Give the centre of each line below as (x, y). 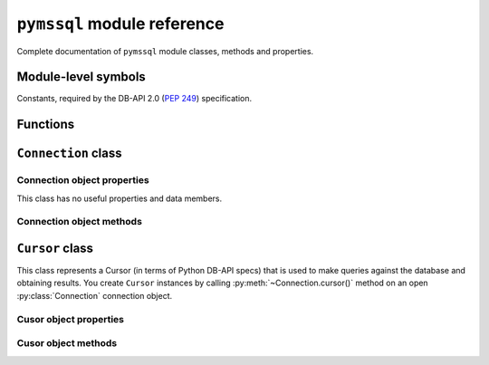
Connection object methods (79, 222)
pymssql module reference (120, 24)
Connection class (69, 154)
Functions (46, 125)
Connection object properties (83, 180)
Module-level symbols (81, 77)
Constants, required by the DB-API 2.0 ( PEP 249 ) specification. (134, 99)
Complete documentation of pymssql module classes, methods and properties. (165, 51)
